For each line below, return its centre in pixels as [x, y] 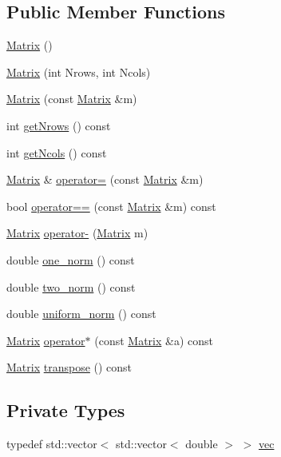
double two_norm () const [71, 286]
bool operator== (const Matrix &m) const [111, 206]
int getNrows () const [59, 125]
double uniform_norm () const [81, 314]
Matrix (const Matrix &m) [72, 99]
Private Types [66, 410]
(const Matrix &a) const [154, 340]
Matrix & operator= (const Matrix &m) [105, 179]
